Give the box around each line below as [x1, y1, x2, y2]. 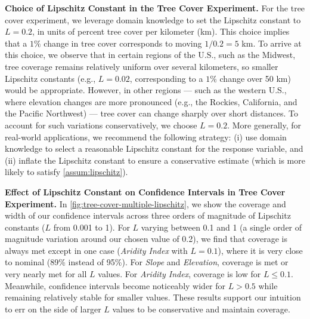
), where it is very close [218, 244, 303, 256]
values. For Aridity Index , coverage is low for [98, 268, 261, 280]
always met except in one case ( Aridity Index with [5, 244, 188, 256]
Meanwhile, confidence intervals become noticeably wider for [5, 279, 226, 292]
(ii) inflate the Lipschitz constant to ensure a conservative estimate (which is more [5, 154, 305, 166]
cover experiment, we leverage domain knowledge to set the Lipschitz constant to [5, 13, 301, 26]
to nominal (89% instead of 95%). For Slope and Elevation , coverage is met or [5, 256, 289, 268]
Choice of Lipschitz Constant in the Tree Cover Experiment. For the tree [5, 2, 305, 14]
